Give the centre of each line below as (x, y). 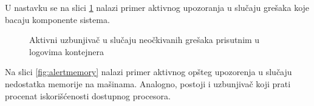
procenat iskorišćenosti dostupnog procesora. (88, 95)
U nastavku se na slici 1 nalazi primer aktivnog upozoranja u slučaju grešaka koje (157, 7)
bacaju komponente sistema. (57, 19)
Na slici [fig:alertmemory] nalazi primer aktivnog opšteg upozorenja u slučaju (148, 72)
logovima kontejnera (67, 51)
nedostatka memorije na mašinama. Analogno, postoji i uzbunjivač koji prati (148, 83)
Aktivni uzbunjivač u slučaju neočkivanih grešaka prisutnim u (145, 40)
